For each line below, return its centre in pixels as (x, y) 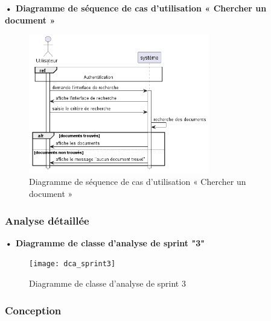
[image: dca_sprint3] (72, 264)
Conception (33, 310)
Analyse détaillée (47, 220)
